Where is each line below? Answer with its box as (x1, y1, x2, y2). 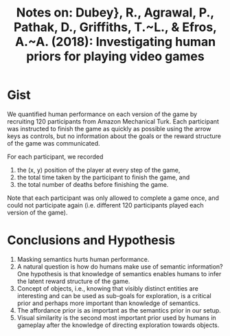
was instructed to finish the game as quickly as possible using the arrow (7, 124, 211, 133)
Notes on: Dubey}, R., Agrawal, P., (16, 5, 215, 21)
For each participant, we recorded (7, 153, 104, 161)
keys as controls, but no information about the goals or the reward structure (7, 132, 222, 140)
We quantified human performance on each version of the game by (7, 110, 198, 118)
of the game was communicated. (7, 139, 100, 147)
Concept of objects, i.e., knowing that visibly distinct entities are (16, 284, 199, 293)
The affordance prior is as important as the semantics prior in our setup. (16, 306, 221, 314)
